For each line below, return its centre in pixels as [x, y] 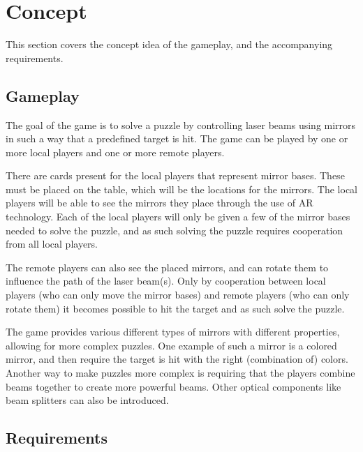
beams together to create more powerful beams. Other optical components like [173, 386]
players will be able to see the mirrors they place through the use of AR [160, 203]
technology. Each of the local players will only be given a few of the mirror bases [178, 217]
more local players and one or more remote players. [115, 152]
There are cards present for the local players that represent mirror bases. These [175, 175]
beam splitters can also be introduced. [87, 400]
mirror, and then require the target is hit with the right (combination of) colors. [177, 359]
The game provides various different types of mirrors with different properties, [173, 332]
